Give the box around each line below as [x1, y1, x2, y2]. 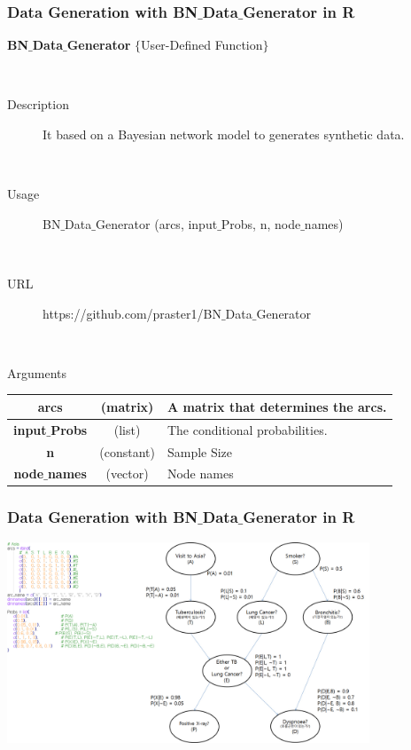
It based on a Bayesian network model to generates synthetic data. [43, 125, 405, 143]
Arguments [7, 363, 67, 382]
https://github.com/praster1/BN [43, 304, 221, 322]
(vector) [105, 464, 149, 483]
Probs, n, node [221, 214, 301, 233]
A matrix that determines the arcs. [167, 397, 387, 415]
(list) [113, 420, 141, 438]
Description [7, 95, 69, 114]
